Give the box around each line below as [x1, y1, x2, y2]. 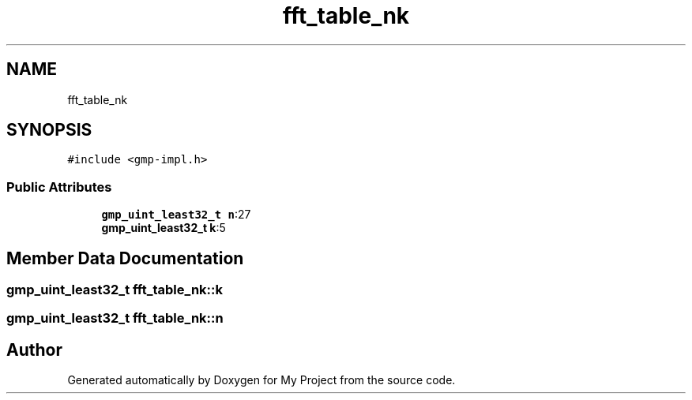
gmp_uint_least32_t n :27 [101, 207, 251, 222]
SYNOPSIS [6, 120, 92, 140]
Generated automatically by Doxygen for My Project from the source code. [67, 373, 456, 387]
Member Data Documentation [6, 248, 244, 268]
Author [6, 339, 62, 360]
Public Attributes [6, 178, 112, 195]
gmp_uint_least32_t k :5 [101, 221, 226, 235]
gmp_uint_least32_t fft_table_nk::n [6, 310, 224, 327]
